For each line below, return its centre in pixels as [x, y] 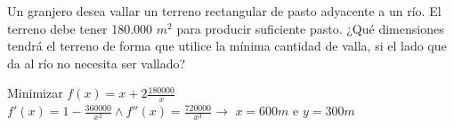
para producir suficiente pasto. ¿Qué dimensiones [310, 28]
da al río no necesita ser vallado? [97, 63]
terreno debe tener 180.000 [80, 28]
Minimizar [35, 93]
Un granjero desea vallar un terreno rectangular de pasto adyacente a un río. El [224, 11]
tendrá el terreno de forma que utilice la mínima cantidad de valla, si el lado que [227, 46]
